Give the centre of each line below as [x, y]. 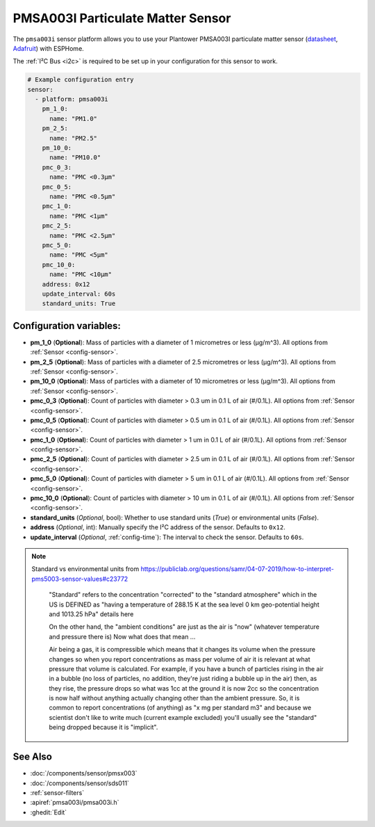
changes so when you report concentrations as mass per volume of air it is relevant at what [180, 659]
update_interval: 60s [79, 294]
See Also [32, 757]
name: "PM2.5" [73, 138]
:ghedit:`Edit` [49, 812]
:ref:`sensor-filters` [57, 792]
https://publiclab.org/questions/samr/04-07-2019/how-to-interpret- [237, 569]
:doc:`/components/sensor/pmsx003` [84, 773]
